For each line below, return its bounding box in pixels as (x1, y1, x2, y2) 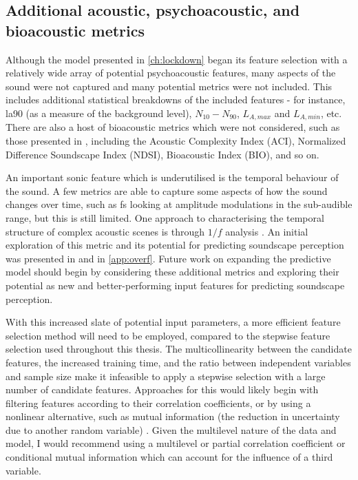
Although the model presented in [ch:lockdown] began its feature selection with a (6, 52, 348, 66)
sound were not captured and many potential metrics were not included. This (6, 79, 333, 93)
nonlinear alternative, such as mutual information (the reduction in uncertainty (6, 409, 340, 424)
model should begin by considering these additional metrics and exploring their (6, 264, 339, 279)
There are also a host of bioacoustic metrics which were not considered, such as (6, 120, 340, 134)
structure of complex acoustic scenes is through (6, 224, 205, 238)
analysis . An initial (225, 224, 308, 238)
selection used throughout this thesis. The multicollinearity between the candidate (6, 342, 352, 356)
